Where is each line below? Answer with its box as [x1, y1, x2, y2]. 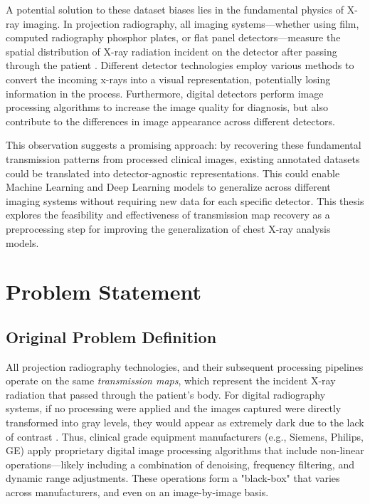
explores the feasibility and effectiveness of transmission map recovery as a [6, 207, 330, 222]
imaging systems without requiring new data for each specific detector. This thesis [6, 193, 364, 208]
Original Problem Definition [6, 325, 217, 347]
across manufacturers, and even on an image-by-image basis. [6, 485, 269, 500]
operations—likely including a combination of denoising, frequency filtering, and [6, 456, 354, 471]
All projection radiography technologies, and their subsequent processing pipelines [6, 359, 364, 374]
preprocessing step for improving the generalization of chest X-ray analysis [6, 221, 331, 236]
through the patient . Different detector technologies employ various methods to [6, 58, 354, 73]
